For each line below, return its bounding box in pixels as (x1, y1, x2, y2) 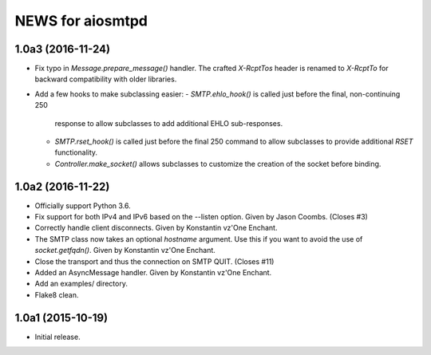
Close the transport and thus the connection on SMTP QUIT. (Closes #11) (34, 256, 275, 266)
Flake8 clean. (34, 290, 79, 299)
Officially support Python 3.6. (34, 200, 131, 211)
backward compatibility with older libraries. (34, 74, 177, 84)
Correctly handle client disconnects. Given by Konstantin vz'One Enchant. (34, 223, 278, 233)
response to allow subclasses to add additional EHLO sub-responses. (54, 118, 283, 128)
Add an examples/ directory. (34, 279, 128, 289)
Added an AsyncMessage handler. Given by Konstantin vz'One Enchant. (34, 268, 272, 278)
